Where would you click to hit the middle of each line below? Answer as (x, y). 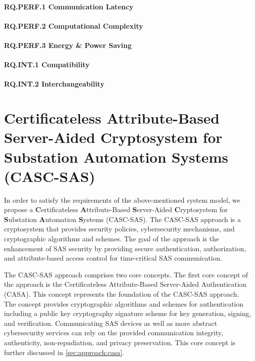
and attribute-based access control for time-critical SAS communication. (113, 258)
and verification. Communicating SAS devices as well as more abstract (111, 323)
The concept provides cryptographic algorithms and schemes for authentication (124, 303)
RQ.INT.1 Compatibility (47, 65)
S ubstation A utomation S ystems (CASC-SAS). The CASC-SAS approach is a (123, 219)
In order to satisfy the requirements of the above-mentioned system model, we (122, 200)
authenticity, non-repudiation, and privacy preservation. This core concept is (120, 342)
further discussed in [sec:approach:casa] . (64, 352)
